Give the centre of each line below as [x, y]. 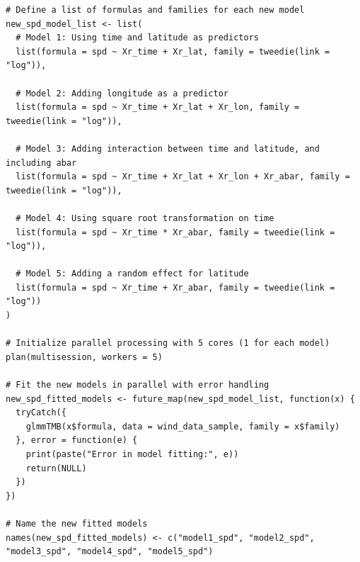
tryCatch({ [41, 413]
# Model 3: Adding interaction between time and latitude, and [168, 148]
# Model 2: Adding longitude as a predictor [122, 93]
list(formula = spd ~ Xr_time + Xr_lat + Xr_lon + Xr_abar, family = [183, 177]
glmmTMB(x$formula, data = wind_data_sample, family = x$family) [183, 426]
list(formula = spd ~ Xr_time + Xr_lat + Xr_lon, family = [158, 107]
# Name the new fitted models [77, 523]
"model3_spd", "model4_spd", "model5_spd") [110, 552]
